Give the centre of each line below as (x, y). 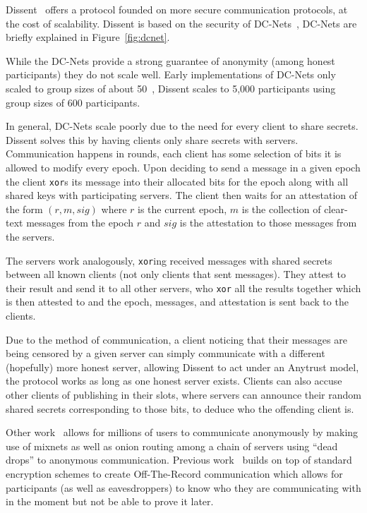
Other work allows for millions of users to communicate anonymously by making (182, 432)
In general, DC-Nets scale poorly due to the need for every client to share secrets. (182, 126)
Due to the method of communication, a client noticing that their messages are (176, 339)
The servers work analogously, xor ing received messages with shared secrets (169, 260)
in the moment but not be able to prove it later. (110, 501)
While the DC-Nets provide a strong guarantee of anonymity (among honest (170, 60)
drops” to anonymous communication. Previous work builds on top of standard (179, 460)
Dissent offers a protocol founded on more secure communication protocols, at (177, 9)
